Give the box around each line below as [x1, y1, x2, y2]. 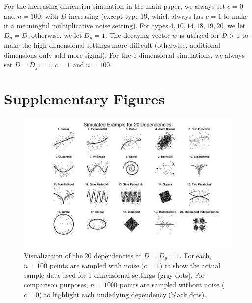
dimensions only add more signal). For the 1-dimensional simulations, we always [4, 49, 245, 60]
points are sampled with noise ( [49, 260, 144, 270]
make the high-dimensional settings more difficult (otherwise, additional [4, 40, 220, 50]
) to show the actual [159, 260, 221, 270]
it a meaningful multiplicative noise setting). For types [4, 20, 168, 31]
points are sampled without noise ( [119, 279, 224, 290]
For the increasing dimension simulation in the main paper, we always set [4, 1, 225, 11]
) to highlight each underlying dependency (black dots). [39, 289, 207, 299]
